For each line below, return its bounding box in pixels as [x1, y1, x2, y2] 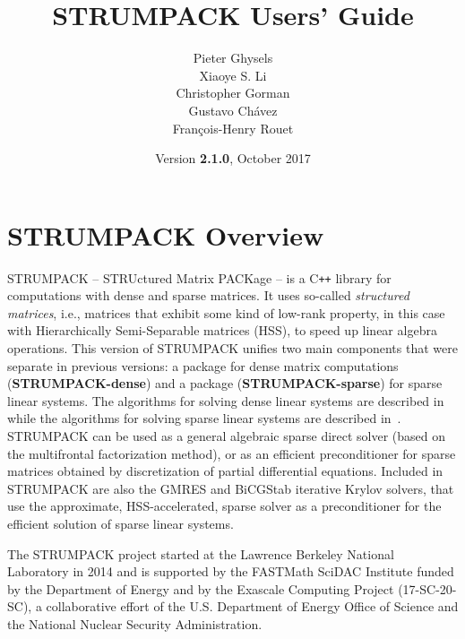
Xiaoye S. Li [199, 65, 267, 84]
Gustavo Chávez [188, 100, 278, 119]
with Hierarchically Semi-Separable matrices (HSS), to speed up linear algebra [7, 321, 437, 340]
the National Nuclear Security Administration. [7, 614, 263, 633]
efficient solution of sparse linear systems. [7, 514, 234, 532]
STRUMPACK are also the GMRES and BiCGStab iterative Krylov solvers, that [7, 479, 454, 497]
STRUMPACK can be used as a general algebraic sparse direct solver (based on [7, 427, 446, 445]
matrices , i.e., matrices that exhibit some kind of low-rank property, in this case [7, 303, 445, 322]
